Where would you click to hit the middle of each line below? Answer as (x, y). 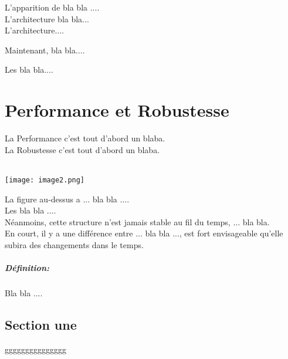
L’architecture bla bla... (47, 18)
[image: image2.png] (45, 180)
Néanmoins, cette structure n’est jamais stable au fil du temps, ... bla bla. (137, 221)
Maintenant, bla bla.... (45, 50)
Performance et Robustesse (117, 110)
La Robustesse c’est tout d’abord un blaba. (82, 149)
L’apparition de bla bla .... (52, 7)
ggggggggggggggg (35, 349)
